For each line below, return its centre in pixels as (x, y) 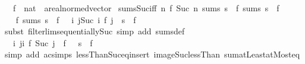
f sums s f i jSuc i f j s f (76, 19)
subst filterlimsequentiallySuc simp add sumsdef (95, 31)
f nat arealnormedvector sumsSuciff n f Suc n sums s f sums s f (146, 8)
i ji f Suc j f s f (53, 42)
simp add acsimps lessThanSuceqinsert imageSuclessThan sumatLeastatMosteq (152, 54)
